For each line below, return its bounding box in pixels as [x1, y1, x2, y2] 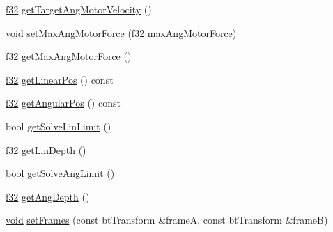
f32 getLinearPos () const [6, 72, 114, 86]
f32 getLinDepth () [6, 142, 86, 157]
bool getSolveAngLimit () [6, 166, 115, 180]
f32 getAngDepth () [6, 189, 90, 203]
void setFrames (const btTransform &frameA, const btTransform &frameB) [6, 212, 328, 227]
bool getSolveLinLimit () [6, 118, 111, 133]
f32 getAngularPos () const [6, 95, 121, 110]
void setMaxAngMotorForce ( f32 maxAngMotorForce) [6, 25, 237, 40]
